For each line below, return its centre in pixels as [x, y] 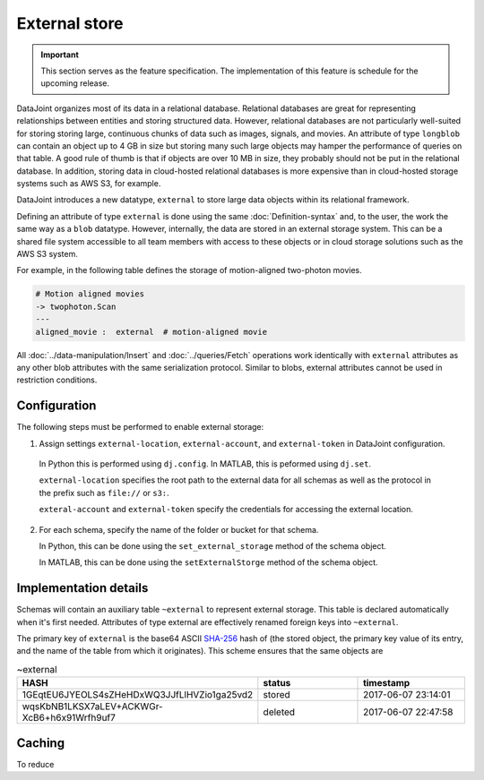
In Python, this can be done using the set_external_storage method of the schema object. [213, 545]
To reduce [35, 764]
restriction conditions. [57, 380]
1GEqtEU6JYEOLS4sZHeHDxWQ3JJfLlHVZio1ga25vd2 [138, 695]
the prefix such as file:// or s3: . [104, 493]
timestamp [387, 683]
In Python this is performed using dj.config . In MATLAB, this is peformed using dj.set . [205, 464]
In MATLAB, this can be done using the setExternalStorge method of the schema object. [208, 562]
